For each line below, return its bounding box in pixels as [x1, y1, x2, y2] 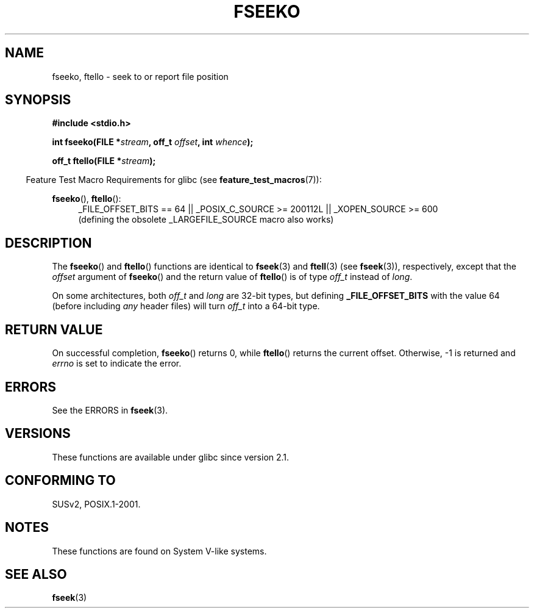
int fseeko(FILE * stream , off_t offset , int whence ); [52, 137, 254, 148]
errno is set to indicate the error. [52, 358, 182, 369]
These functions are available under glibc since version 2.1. [52, 451, 290, 462]
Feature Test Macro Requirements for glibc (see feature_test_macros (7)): [26, 174, 322, 185]
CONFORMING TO [5, 473, 116, 489]
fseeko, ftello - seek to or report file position [52, 71, 229, 82]
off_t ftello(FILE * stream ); [52, 156, 156, 167]
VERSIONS [5, 426, 71, 442]
